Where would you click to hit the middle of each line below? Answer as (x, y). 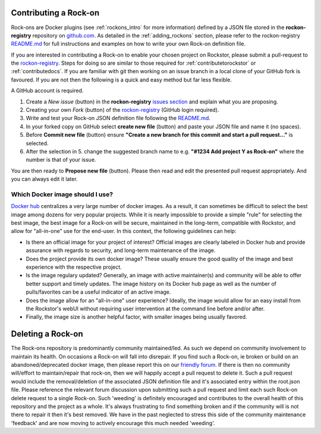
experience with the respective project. (74, 267)
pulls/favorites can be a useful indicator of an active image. (98, 292)
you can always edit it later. (44, 179)
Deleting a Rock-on (47, 334)
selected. (37, 143)
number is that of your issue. (61, 160)
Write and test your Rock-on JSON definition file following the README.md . (118, 118)
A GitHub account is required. (47, 91)
